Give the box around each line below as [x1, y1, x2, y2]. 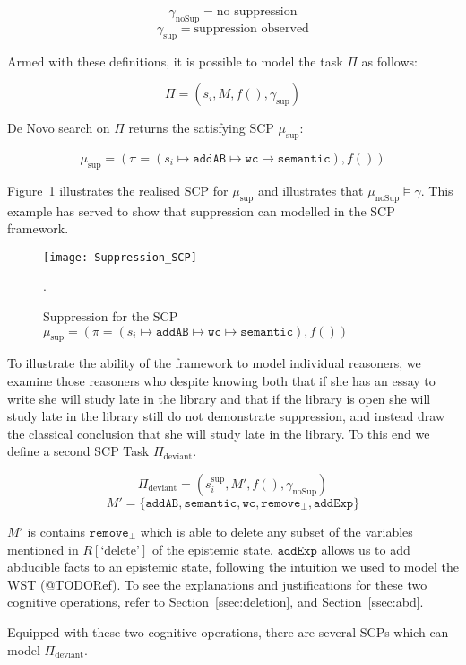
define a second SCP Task [7, 442, 150, 460]
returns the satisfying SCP [128, 118, 274, 137]
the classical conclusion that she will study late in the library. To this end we [7, 424, 430, 442]
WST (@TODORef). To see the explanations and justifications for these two [7, 574, 427, 593]
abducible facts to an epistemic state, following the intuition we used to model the [7, 557, 459, 576]
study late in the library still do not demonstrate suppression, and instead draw [7, 407, 445, 425]
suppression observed [194, 22, 309, 35]
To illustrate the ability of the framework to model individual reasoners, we [7, 354, 421, 372]
